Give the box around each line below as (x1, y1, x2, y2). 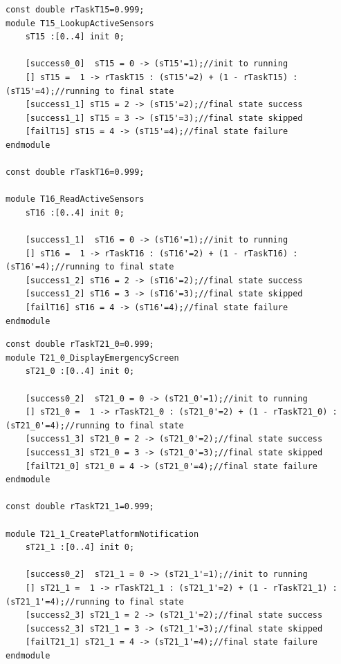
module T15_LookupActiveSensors (6, 18, 154, 28)
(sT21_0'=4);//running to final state (6, 420, 184, 430)
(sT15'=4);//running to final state (6, 86, 174, 96)
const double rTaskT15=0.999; (6, 5, 145, 15)
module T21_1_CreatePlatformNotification (6, 529, 199, 539)
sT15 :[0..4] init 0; (25, 32, 125, 42)
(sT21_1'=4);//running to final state (6, 596, 184, 607)
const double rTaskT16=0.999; (6, 167, 145, 178)
